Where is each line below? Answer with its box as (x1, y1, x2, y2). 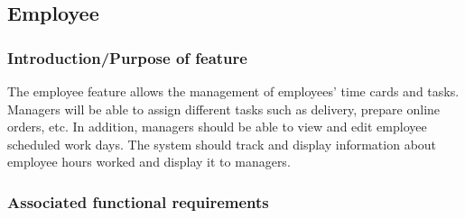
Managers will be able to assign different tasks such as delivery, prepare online (7, 99, 441, 118)
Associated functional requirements (7, 190, 269, 213)
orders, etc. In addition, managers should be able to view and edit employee (7, 117, 427, 136)
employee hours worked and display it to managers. (7, 152, 291, 171)
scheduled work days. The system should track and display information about (7, 134, 437, 153)
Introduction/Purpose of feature (7, 46, 247, 68)
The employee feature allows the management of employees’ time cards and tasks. (7, 82, 460, 100)
